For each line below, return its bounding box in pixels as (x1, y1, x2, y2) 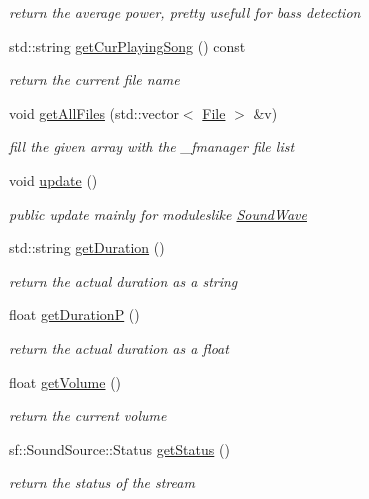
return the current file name (9, 69, 180, 90)
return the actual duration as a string (9, 270, 238, 291)
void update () (9, 169, 98, 190)
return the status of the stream (9, 472, 195, 493)
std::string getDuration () (9, 237, 165, 258)
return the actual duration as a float (9, 337, 229, 358)
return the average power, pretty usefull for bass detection (9, 2, 361, 22)
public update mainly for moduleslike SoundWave (9, 203, 307, 224)
